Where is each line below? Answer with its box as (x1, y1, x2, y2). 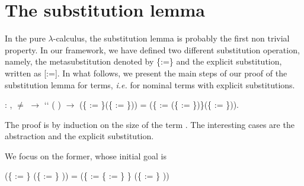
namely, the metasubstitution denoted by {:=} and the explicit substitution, (5, 55, 282, 68)
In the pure (5, 32, 46, 44)
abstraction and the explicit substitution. (5, 130, 154, 142)
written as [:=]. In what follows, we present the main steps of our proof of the (5, 66, 287, 79)
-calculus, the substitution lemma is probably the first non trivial (53, 32, 290, 44)
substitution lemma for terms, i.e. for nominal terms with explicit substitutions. (5, 78, 295, 91)
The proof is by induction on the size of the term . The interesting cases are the (5, 118, 295, 130)
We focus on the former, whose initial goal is (5, 149, 167, 162)
